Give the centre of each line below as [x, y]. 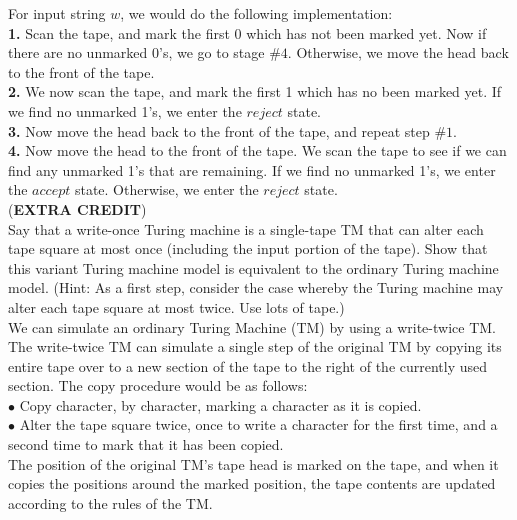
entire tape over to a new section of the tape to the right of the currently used [248, 365]
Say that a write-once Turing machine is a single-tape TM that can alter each [246, 228]
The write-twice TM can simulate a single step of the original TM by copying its [255, 346]
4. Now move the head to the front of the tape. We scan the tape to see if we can [257, 150]
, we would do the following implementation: [256, 13]
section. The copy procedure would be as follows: [158, 385]
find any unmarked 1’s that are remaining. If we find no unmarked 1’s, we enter [252, 169]
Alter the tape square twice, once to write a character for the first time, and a [258, 424]
